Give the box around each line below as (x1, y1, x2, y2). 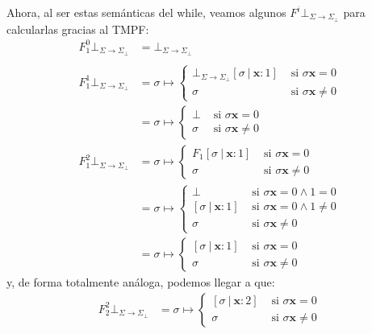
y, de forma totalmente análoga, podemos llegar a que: (6, 274, 275, 291)
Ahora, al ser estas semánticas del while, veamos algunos (6, 4, 286, 20)
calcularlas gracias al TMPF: (6, 20, 149, 37)
